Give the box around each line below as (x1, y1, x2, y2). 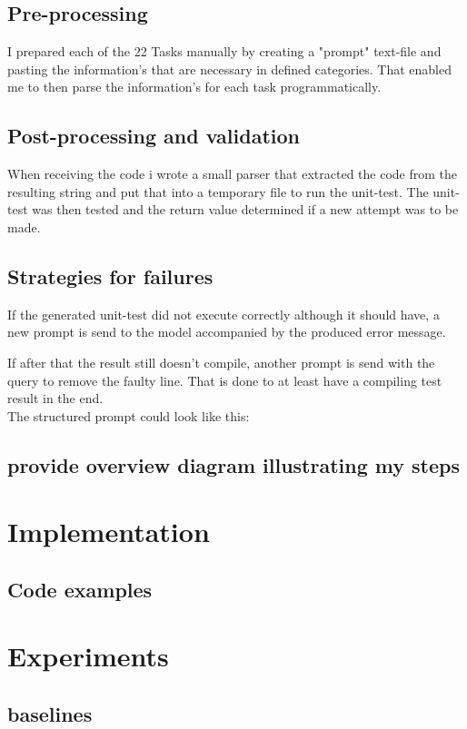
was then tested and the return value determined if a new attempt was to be (32, 200, 459, 219)
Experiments (7, 637, 169, 675)
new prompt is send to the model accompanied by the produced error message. (7, 322, 446, 341)
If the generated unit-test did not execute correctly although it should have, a (7, 304, 440, 323)
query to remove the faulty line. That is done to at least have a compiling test (7, 370, 442, 389)
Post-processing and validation (7, 122, 300, 150)
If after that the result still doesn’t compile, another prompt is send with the (7, 352, 435, 371)
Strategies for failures (7, 261, 214, 290)
